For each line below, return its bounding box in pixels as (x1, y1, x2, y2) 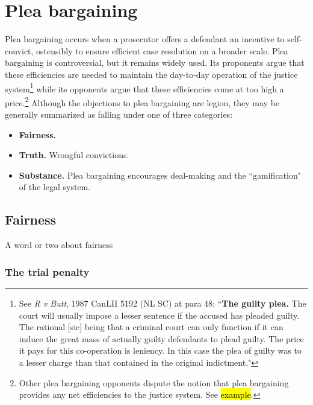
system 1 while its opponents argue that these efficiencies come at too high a (5, 80, 284, 95)
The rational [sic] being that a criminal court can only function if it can (19, 320, 284, 333)
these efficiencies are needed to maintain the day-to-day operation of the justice (5, 68, 298, 80)
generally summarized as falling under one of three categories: (5, 108, 233, 120)
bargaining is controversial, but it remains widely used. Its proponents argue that (5, 56, 305, 69)
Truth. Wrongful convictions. (19, 148, 129, 161)
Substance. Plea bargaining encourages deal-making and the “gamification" (19, 168, 301, 181)
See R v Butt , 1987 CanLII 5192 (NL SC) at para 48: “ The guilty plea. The (19, 296, 306, 309)
